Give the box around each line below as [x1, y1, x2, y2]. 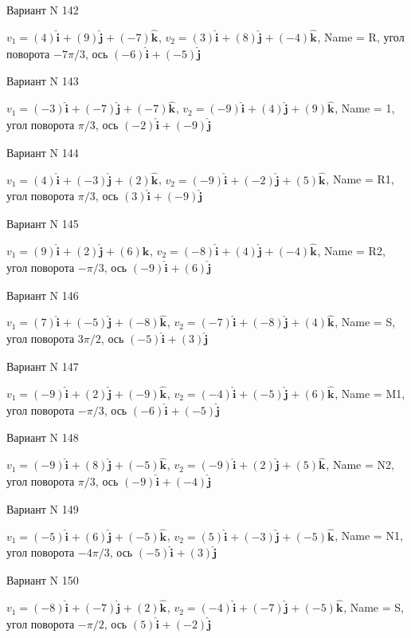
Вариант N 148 [6, 429, 79, 446]
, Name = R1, [326, 171, 394, 187]
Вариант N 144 [6, 144, 79, 160]
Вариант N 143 [6, 73, 79, 89]
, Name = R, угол [317, 28, 405, 45]
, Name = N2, [326, 456, 394, 473]
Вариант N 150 [6, 572, 79, 589]
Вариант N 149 [6, 500, 79, 517]
